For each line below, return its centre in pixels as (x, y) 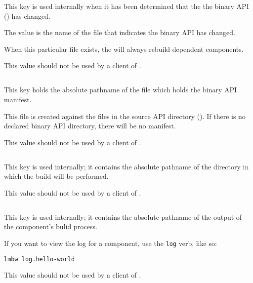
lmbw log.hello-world (40, 259)
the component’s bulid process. (51, 226)
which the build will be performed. (56, 176)
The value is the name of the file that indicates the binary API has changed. (120, 32)
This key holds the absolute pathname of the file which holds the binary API (121, 90)
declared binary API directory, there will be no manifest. (90, 126)
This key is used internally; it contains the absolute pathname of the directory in (126, 166)
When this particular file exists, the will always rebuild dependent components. (124, 49)
